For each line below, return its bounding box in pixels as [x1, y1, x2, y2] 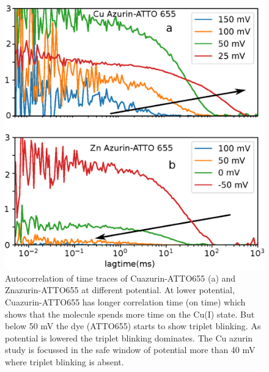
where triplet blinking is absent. [5, 356, 124, 368]
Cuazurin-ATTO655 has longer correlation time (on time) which [5, 296, 246, 308]
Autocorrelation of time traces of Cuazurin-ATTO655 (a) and [5, 271, 236, 284]
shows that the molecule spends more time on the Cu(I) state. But [5, 307, 255, 320]
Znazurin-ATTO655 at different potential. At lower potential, [5, 283, 235, 296]
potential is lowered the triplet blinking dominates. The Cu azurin [5, 331, 253, 344]
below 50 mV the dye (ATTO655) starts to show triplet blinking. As [5, 319, 261, 332]
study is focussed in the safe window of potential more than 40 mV [5, 343, 256, 356]
